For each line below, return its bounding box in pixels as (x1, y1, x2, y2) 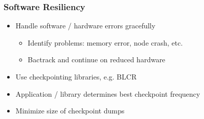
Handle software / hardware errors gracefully (15, 20, 156, 31)
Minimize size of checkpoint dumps (15, 105, 125, 116)
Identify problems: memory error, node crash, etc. (27, 37, 183, 48)
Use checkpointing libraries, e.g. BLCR (15, 71, 137, 82)
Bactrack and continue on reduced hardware (27, 54, 165, 65)
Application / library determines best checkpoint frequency (15, 88, 200, 99)
